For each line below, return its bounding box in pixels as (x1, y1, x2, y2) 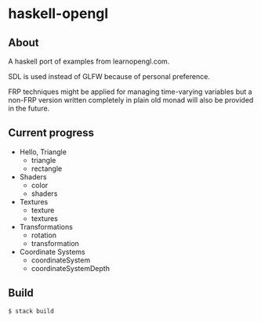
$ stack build (8, 307, 55, 315)
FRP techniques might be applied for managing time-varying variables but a (8, 87, 252, 96)
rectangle (31, 164, 63, 173)
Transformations (19, 222, 73, 231)
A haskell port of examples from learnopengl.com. (8, 56, 170, 66)
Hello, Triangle (19, 147, 67, 157)
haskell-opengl (8, 5, 109, 23)
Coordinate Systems (19, 247, 85, 256)
